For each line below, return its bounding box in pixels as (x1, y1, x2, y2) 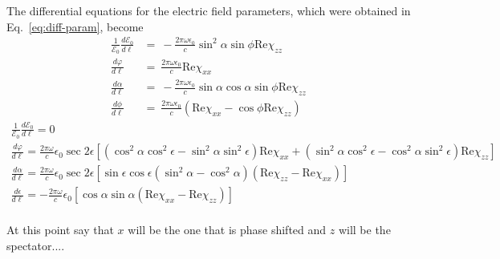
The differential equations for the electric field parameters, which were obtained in (6, 2, 411, 18)
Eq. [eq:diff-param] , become (6, 18, 144, 34)
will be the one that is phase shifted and (128, 221, 327, 238)
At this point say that (6, 221, 114, 238)
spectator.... (6, 237, 65, 253)
